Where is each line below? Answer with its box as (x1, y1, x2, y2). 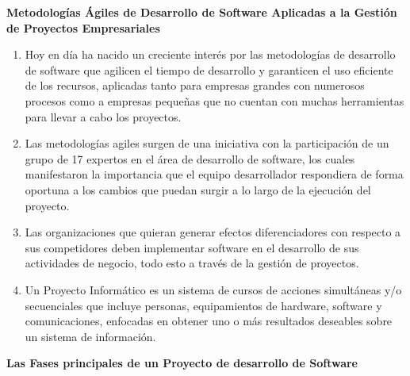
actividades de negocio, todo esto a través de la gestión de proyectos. (25, 255, 359, 271)
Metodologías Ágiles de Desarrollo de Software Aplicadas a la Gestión (6, 4, 397, 20)
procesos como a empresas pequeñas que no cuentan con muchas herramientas (25, 92, 404, 109)
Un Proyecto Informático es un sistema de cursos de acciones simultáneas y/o (25, 281, 402, 297)
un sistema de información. (25, 328, 156, 344)
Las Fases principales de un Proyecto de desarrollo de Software (6, 355, 358, 371)
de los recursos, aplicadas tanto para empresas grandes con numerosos (25, 77, 365, 94)
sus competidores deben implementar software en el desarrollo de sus (25, 239, 359, 255)
